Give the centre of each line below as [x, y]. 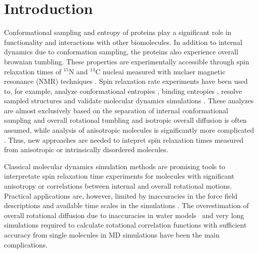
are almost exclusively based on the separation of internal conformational [116, 110]
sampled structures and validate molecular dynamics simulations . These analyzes [129, 101]
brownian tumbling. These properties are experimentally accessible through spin [127, 61]
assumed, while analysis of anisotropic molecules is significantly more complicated [129, 130]
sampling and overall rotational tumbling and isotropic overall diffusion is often [125, 120]
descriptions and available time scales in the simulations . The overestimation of [126, 205]
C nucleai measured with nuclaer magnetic [160, 71]
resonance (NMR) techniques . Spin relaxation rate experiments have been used [126, 81]
